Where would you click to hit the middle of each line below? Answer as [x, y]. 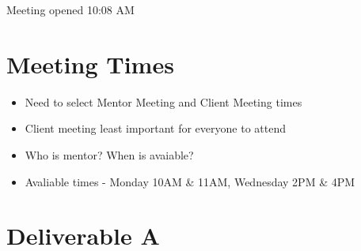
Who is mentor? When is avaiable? [109, 154]
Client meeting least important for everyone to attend [155, 128]
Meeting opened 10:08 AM [70, 9]
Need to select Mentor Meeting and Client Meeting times [163, 101]
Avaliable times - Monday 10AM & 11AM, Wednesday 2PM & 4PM [190, 181]
